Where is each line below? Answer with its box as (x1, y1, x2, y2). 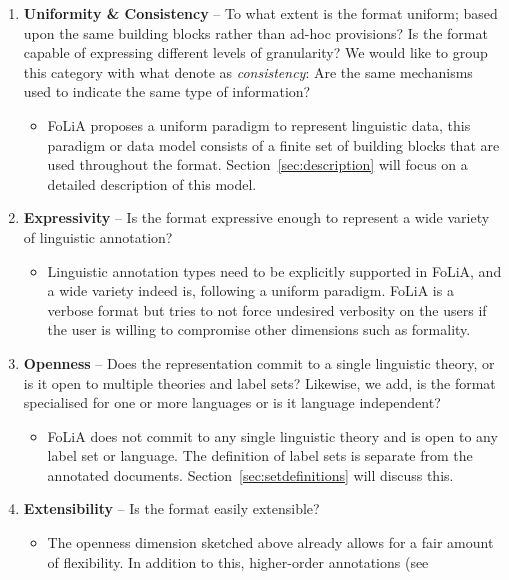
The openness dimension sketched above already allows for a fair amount (47, 532, 494, 553)
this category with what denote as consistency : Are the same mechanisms (23, 61, 473, 82)
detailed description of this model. (47, 173, 257, 194)
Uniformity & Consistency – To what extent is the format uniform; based (23, 3, 498, 23)
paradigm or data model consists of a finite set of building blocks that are (47, 134, 500, 155)
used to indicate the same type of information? (23, 81, 311, 102)
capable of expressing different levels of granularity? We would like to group (23, 42, 488, 63)
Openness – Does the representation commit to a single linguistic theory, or (23, 352, 495, 373)
